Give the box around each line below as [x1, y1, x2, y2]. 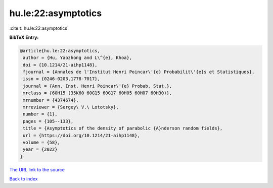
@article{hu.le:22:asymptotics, [20, 48, 101, 53]
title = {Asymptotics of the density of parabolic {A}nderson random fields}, [23, 126, 223, 131]
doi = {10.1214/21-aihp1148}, [23, 62, 98, 68]
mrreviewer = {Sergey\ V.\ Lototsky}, [23, 104, 119, 110]
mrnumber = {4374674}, [23, 97, 79, 103]
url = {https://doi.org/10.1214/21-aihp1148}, [23, 133, 140, 138]
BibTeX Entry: [9, 34, 39, 40]
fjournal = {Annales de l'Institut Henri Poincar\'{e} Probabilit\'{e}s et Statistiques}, [23, 69, 255, 75]
